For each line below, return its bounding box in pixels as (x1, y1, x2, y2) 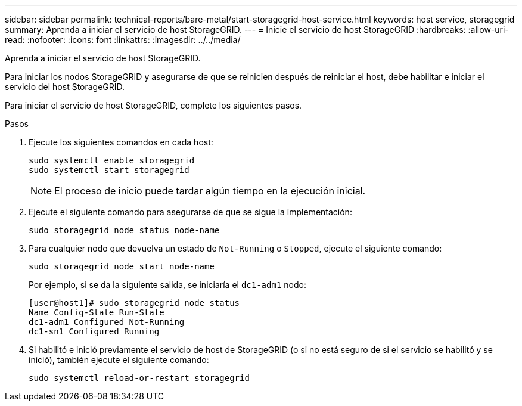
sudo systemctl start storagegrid (29, 165, 189, 175)
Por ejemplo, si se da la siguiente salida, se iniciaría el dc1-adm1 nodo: (29, 280, 306, 290)
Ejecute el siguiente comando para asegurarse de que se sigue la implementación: (29, 207, 352, 217)
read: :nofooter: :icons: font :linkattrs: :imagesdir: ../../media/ (5, 35, 241, 45)
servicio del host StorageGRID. (5, 82, 125, 92)
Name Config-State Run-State (29, 308, 164, 317)
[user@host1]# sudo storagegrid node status (29, 298, 240, 308)
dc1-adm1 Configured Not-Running (29, 317, 185, 327)
